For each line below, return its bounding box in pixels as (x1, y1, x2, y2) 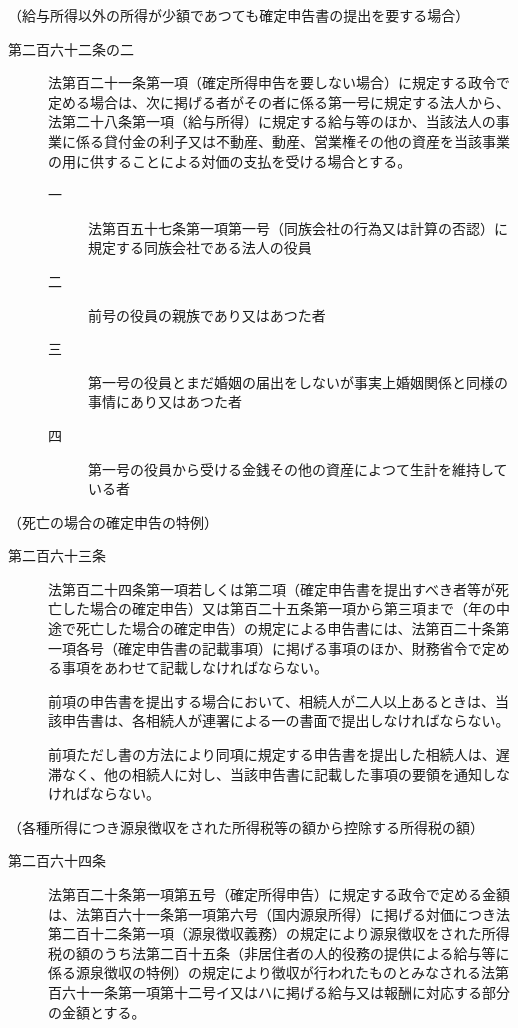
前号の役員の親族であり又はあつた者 (88, 304, 326, 325)
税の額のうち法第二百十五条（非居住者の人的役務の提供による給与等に (48, 942, 510, 963)
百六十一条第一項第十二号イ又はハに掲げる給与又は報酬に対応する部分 (48, 981, 510, 1002)
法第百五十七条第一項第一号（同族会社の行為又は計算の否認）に (88, 217, 508, 238)
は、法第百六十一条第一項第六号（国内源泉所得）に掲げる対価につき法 (48, 903, 510, 924)
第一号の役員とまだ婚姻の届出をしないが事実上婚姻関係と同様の (88, 371, 508, 392)
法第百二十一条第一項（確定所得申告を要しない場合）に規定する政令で (48, 72, 510, 93)
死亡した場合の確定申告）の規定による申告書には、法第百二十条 (75, 618, 496, 639)
